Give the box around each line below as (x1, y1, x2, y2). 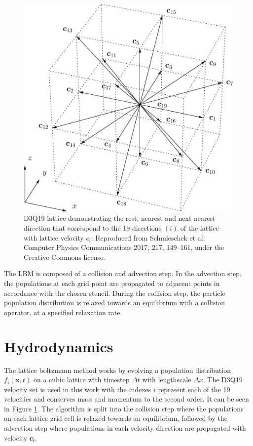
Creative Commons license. (24, 251, 106, 262)
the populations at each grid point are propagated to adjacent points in (4, 278, 220, 288)
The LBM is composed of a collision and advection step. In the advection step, (4, 268, 242, 279)
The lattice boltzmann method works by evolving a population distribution (4, 365, 231, 375)
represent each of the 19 (158, 384, 230, 394)
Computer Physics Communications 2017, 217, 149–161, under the (24, 242, 224, 252)
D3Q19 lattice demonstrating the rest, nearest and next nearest (24, 213, 216, 223)
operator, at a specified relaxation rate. (4, 307, 122, 317)
